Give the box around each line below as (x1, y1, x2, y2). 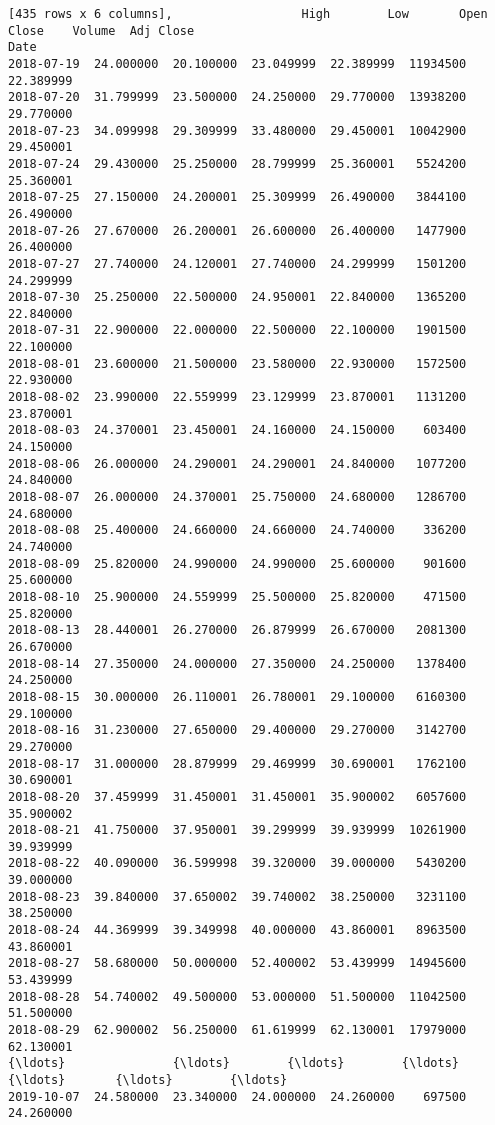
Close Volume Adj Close (8, 23, 195, 38)
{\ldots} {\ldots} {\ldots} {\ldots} (8, 1056, 460, 1071)
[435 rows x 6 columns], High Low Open (8, 7, 488, 21)
